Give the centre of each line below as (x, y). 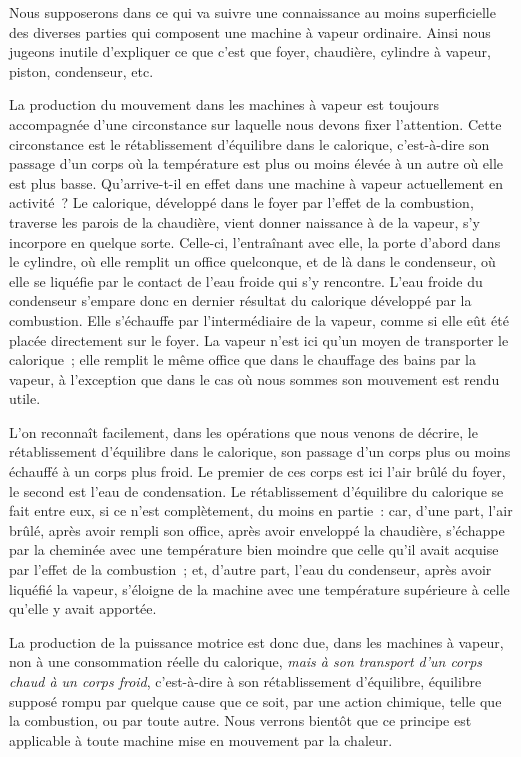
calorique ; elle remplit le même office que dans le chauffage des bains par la (242, 359)
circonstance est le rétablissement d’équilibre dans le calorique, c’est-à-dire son (249, 143)
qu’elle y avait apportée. (83, 608)
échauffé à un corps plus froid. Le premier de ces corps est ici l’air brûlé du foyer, (257, 471)
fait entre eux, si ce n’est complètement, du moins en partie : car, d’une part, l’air (261, 510)
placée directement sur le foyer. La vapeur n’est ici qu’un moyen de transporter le (259, 339)
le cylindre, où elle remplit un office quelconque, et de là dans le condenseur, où (252, 261)
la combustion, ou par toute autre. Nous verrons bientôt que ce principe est (240, 720)
